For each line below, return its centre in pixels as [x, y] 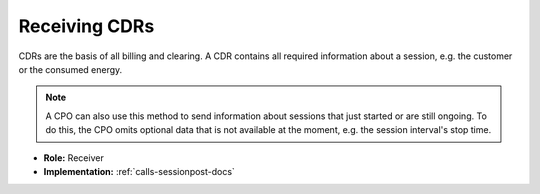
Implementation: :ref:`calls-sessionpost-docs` [139, 171]
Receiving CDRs [86, 26]
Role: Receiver [73, 157]
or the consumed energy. [70, 69]
